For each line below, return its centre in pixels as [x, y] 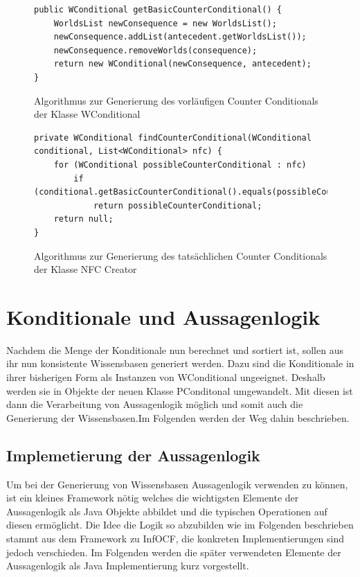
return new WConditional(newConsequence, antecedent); [182, 64]
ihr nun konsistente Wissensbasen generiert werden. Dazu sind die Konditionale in [180, 363]
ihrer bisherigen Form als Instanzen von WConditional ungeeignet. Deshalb [166, 377]
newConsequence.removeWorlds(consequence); [155, 50]
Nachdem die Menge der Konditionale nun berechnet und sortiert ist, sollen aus [175, 349]
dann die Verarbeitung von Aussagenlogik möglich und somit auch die [155, 404]
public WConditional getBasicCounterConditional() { [158, 10]
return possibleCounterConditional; [178, 205]
